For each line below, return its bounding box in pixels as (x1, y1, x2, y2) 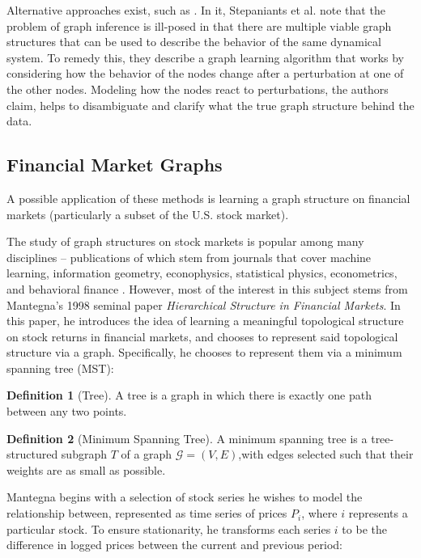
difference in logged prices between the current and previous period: (6, 536, 342, 553)
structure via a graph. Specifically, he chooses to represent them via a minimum (6, 344, 402, 361)
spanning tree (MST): (6, 359, 114, 376)
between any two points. (6, 403, 127, 420)
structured (6, 446, 58, 463)
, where (301, 505, 338, 522)
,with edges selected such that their (238, 446, 414, 463)
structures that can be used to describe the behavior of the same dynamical (6, 33, 381, 50)
